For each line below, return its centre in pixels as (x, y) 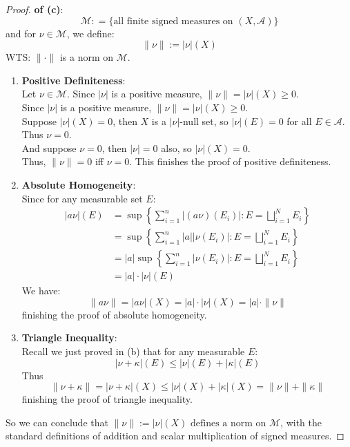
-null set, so (204, 121)
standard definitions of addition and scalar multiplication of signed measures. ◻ (175, 436)
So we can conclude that (57, 422)
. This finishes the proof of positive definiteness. (230, 161)
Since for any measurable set (82, 198)
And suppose (49, 148)
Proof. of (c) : (35, 9)
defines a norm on (228, 423)
